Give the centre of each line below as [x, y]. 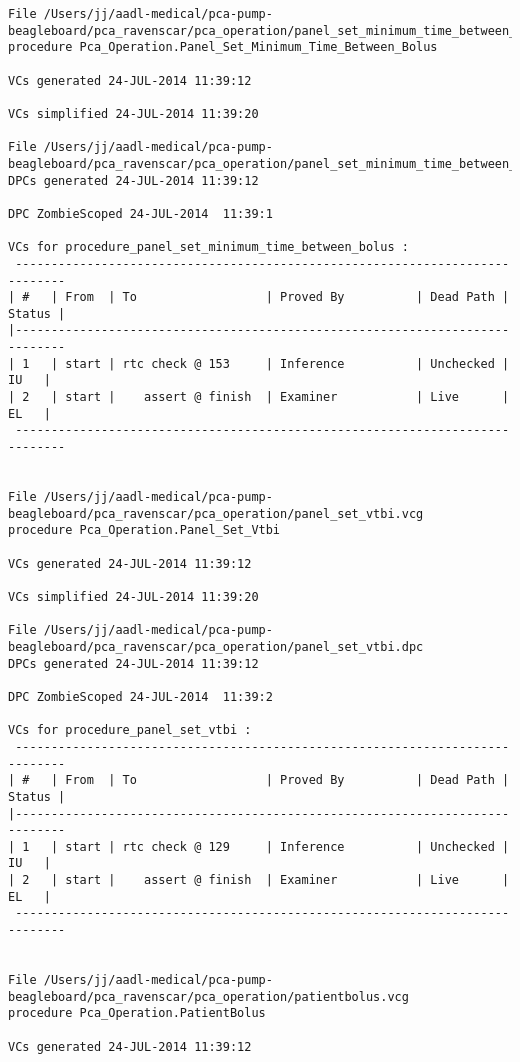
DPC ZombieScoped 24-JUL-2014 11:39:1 [140, 213]
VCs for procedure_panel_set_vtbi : [130, 730]
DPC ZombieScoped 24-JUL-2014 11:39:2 [140, 696]
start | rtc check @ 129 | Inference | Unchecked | [287, 846]
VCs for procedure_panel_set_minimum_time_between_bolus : [208, 247]
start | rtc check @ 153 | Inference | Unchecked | [287, 363]
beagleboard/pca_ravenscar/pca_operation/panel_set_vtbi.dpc [216, 646]
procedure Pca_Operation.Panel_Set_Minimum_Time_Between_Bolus [223, 47]
